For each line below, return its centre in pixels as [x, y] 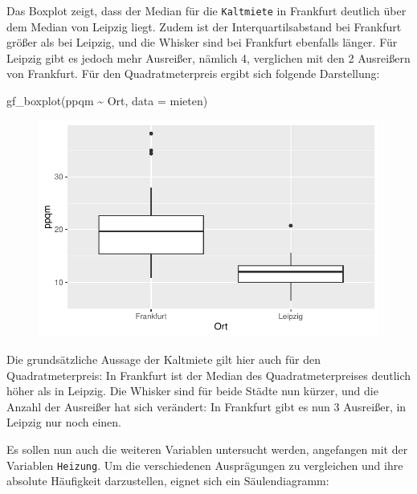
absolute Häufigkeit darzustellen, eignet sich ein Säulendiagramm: [168, 481]
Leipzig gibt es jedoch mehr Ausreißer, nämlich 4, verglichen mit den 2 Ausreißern [208, 57]
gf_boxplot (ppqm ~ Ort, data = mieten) [107, 101]
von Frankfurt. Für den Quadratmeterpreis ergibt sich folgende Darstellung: [193, 73]
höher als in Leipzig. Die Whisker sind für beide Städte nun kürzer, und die [192, 391]
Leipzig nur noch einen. [64, 422]
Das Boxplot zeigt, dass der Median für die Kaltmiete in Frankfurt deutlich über [206, 10]
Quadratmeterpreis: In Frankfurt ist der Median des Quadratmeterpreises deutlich [209, 375]
